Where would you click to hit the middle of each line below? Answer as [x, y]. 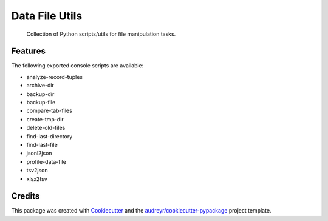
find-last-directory [50, 136]
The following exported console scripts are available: [77, 66]
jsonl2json [39, 153]
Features [28, 51]
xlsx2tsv [37, 178]
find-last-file [42, 144]
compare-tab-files [49, 111]
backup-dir [40, 93]
